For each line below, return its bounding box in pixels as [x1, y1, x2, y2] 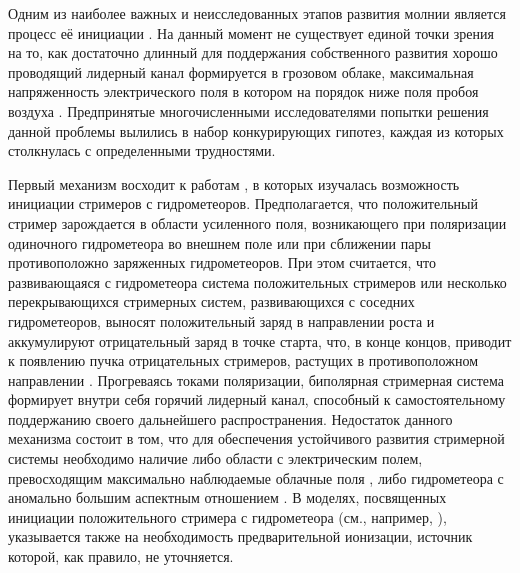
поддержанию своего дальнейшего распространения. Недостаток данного [8, 408, 453, 429]
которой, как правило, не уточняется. [8, 546, 234, 567]
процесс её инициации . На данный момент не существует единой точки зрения [8, 22, 494, 43]
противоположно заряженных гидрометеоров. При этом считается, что [8, 252, 436, 273]
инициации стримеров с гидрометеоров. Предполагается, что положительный [8, 193, 478, 214]
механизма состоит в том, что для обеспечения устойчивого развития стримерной [8, 428, 505, 449]
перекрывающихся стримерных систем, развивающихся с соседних [8, 291, 415, 312]
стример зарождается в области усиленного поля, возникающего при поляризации [8, 212, 507, 233]
